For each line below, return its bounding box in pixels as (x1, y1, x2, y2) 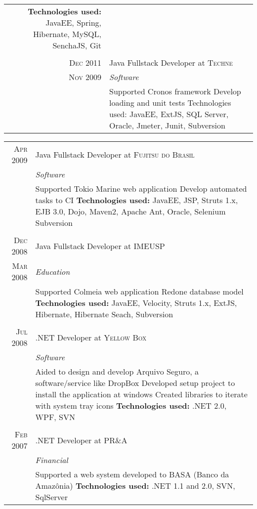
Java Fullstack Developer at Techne (109, 57, 233, 68)
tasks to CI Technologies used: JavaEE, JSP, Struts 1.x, (35, 194, 238, 206)
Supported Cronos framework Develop (109, 85, 241, 97)
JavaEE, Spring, (45, 17, 102, 28)
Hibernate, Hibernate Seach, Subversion (35, 308, 173, 320)
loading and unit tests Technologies (109, 97, 231, 108)
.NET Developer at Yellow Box (35, 331, 147, 343)
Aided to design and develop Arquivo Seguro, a (35, 366, 199, 377)
